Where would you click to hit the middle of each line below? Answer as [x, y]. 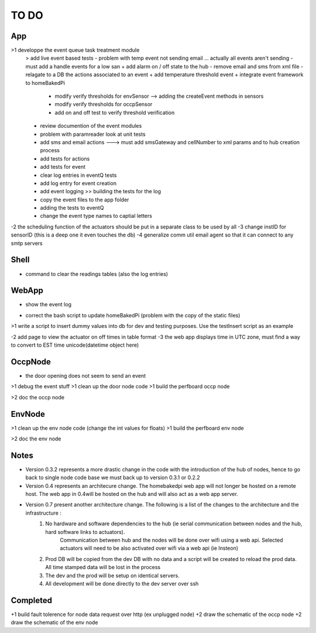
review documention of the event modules [91, 126]
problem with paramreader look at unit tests [93, 134]
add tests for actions [65, 159]
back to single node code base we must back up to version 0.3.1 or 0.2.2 [113, 478]
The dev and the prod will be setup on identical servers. [112, 575]
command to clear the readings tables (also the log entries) [97, 274]
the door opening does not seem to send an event [86, 375]
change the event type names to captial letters [96, 216]
